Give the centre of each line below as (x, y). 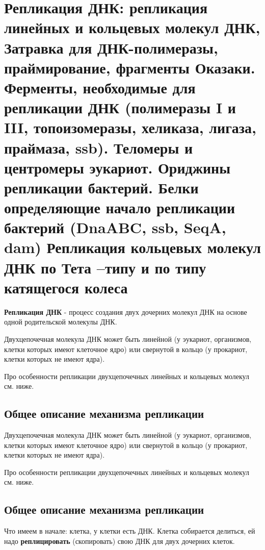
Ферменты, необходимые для (100, 87)
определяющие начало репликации (120, 207)
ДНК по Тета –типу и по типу (105, 267)
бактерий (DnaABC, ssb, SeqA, (115, 227)
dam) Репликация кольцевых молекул (132, 247)
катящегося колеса (66, 287)
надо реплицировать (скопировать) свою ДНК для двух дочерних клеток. (120, 541)
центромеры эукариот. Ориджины (117, 167)
